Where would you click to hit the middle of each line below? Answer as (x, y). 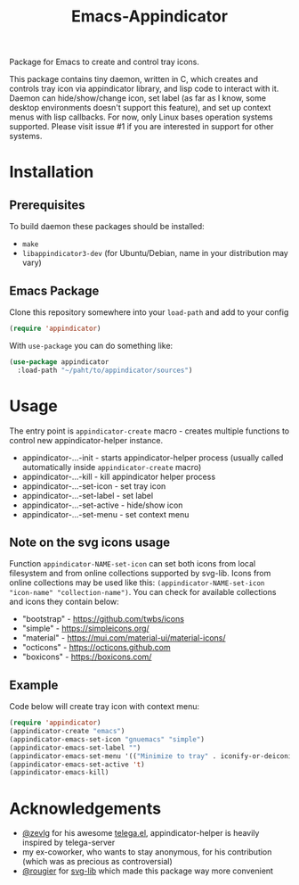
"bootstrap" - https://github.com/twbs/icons (103, 619)
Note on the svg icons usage (90, 542)
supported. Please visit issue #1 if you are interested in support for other (141, 127)
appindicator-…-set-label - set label (88, 495)
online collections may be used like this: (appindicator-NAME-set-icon (137, 583)
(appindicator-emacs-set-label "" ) (75, 748)
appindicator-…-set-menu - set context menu (105, 514)
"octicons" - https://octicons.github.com (96, 648)
